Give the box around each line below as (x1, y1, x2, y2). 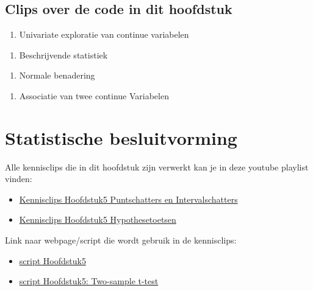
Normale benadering (19, 69, 95, 82)
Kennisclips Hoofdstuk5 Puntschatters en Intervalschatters (19, 192, 238, 205)
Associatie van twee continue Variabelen (19, 89, 169, 102)
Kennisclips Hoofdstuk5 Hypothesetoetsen (19, 213, 176, 226)
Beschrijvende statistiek (19, 48, 108, 61)
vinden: (5, 172, 32, 185)
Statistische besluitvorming (5, 125, 237, 150)
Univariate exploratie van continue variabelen (19, 28, 189, 41)
